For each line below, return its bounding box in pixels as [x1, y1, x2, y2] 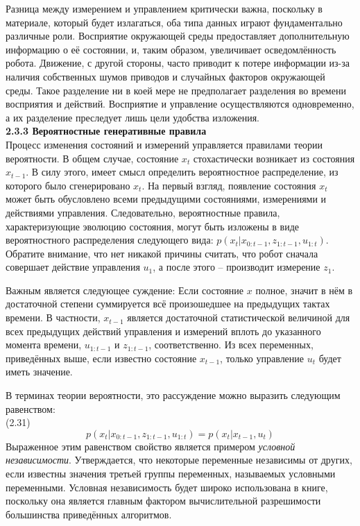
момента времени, [6, 337, 82, 352]
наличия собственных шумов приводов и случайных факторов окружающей [6, 69, 325, 83]
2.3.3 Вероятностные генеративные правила [6, 124, 207, 138]
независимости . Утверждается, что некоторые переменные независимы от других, [6, 452, 352, 467]
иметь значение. [6, 364, 73, 379]
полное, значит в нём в [255, 282, 353, 297]
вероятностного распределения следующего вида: [6, 232, 214, 247]
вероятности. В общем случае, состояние [6, 151, 179, 165]
